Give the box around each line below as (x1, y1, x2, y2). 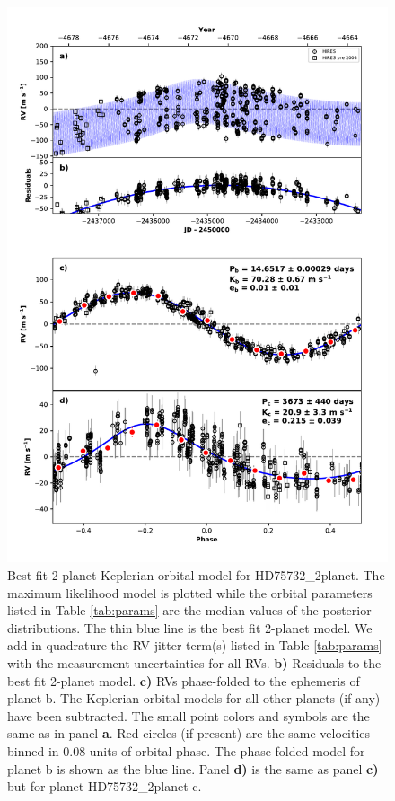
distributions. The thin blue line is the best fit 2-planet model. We (7, 618, 373, 637)
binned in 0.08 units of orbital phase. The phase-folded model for (7, 742, 365, 760)
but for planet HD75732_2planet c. (7, 777, 202, 796)
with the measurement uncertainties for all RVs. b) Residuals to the (7, 654, 382, 673)
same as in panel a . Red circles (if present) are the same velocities (7, 724, 371, 743)
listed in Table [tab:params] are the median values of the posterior (7, 601, 372, 620)
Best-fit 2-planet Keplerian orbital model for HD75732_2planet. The (7, 566, 385, 585)
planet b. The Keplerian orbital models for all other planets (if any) (7, 689, 381, 708)
